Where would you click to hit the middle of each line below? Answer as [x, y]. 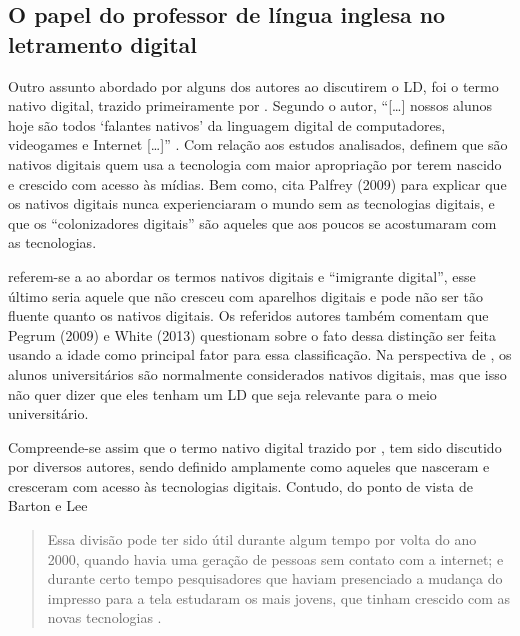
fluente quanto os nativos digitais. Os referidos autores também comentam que [248, 315]
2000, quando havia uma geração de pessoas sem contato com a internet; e [275, 558]
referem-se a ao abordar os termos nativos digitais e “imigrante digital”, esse [242, 275]
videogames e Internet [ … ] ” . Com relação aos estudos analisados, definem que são [258, 144]
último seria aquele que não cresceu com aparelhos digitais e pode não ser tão [245, 295]
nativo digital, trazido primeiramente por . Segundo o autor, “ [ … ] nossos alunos [250, 105]
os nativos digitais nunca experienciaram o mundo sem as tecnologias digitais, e [251, 203]
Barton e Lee [48, 505]
